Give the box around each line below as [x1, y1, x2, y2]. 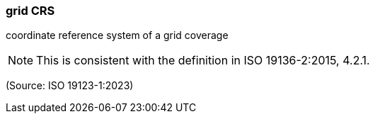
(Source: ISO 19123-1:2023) [6, 79, 134, 92]
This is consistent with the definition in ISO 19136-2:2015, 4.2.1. [36, 53, 370, 68]
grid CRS [6, 4, 55, 18]
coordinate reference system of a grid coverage [6, 29, 229, 42]
